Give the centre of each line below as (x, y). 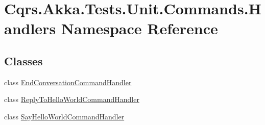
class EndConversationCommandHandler (68, 82)
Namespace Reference (139, 28)
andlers (30, 28)
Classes (23, 60)
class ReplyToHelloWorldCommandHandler (72, 99)
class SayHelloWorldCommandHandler (64, 116)
